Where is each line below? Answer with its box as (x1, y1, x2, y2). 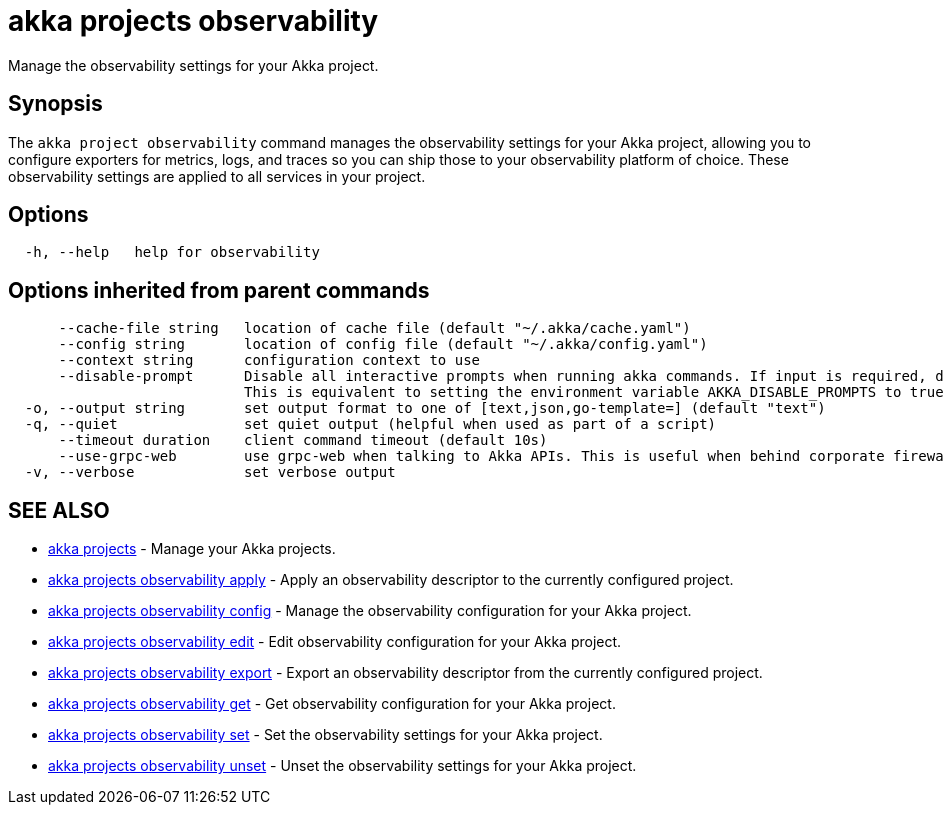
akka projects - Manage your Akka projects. (48, 540, 336, 558)
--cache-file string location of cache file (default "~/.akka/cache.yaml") (58, 320, 691, 337)
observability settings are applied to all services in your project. (8, 167, 426, 185)
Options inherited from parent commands (8, 277, 430, 303)
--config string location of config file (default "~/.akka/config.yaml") (58, 336, 708, 353)
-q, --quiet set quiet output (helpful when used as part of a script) (24, 416, 717, 433)
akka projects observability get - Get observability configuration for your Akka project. (48, 695, 616, 713)
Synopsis (8, 91, 103, 117)
